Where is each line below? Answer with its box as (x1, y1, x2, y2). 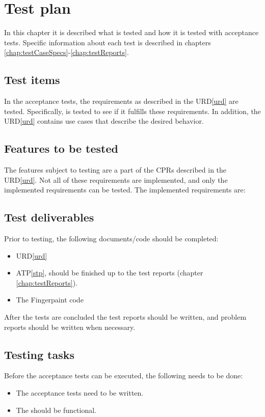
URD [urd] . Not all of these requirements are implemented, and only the (4, 174, 228, 185)
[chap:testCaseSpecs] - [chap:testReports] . (4, 47, 129, 58)
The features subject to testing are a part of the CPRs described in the (4, 164, 227, 175)
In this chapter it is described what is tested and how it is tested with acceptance (4, 27, 259, 38)
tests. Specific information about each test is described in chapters (4, 37, 211, 47)
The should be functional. (16, 404, 97, 415)
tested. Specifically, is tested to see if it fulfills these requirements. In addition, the (4, 105, 261, 116)
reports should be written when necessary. (4, 321, 136, 332)
